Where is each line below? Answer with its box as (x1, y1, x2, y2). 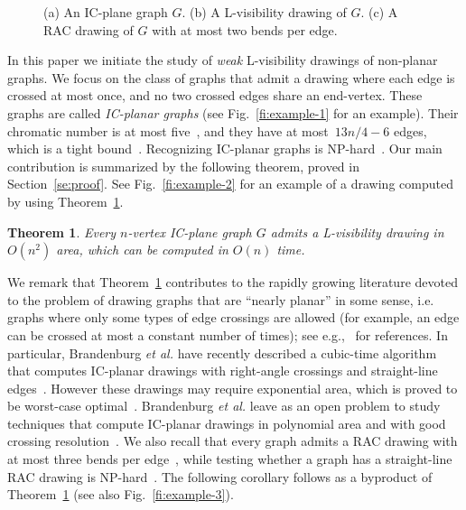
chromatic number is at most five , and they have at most (7, 121, 329, 140)
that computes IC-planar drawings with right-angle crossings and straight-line (7, 361, 438, 380)
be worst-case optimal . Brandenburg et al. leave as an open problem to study (7, 396, 441, 415)
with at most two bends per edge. (152, 20, 338, 39)
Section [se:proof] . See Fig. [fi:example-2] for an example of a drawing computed (7, 174, 453, 193)
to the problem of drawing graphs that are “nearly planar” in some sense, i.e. (7, 290, 434, 309)
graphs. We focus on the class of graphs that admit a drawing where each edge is (7, 68, 455, 87)
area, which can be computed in (56, 240, 228, 259)
